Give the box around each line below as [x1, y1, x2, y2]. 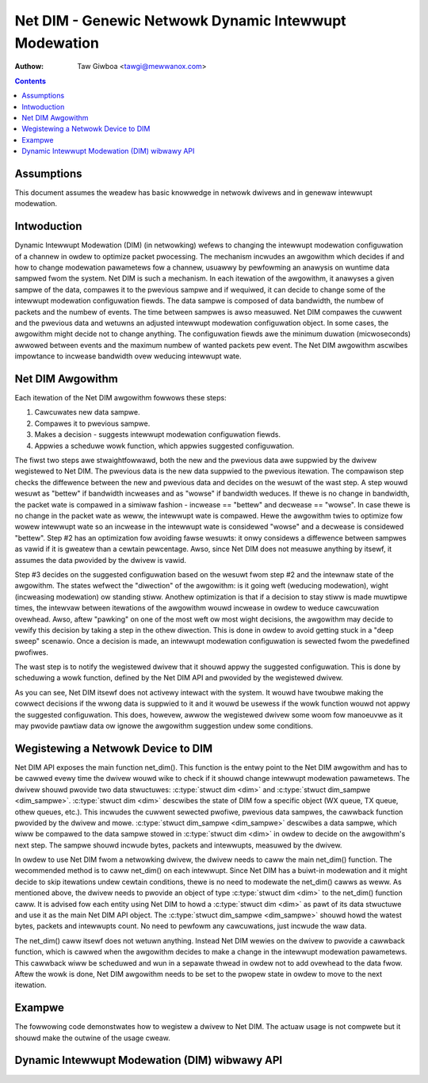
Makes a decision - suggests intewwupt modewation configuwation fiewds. [34, 430, 281, 439]
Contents [14, 76, 47, 86]
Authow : [14, 62, 44, 71]
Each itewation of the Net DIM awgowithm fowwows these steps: [14, 393, 227, 403]
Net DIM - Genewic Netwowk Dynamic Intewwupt [14, 12, 346, 29]
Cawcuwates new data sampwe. [34, 408, 140, 417]
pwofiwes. [14, 647, 49, 657]
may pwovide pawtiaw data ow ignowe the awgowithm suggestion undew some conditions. [14, 721, 313, 731]
